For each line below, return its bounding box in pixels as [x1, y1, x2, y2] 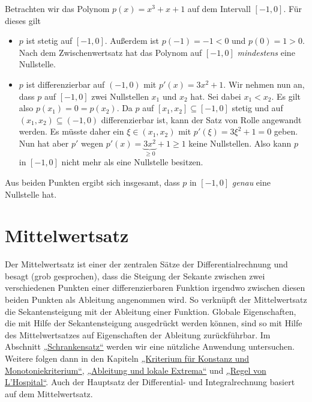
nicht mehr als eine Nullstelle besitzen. [61, 156, 203, 168]
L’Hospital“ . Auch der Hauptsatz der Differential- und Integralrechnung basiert [5, 376, 295, 388]
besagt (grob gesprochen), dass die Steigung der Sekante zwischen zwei [5, 269, 265, 282]
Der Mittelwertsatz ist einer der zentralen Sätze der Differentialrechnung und [5, 258, 288, 270]
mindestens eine [237, 46, 295, 58]
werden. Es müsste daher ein [19, 125, 124, 138]
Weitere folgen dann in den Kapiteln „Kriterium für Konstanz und [5, 352, 250, 365]
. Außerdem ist [104, 34, 160, 47]
